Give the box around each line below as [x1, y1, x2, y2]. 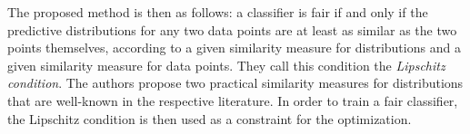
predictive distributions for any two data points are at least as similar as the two [7, 20, 457, 39]
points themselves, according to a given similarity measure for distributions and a [7, 38, 461, 57]
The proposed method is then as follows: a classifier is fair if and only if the [7, 3, 428, 21]
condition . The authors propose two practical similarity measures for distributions [7, 73, 464, 92]
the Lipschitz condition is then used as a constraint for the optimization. [7, 109, 412, 128]
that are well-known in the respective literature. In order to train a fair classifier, [7, 91, 458, 110]
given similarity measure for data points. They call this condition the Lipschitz [7, 55, 445, 74]
